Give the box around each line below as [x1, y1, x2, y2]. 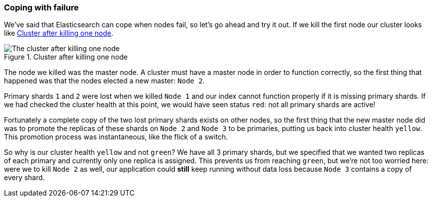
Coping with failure [4, 2, 79, 12]
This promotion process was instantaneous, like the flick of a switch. [4, 133, 228, 141]
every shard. [4, 173, 45, 182]
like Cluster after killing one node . [4, 29, 113, 38]
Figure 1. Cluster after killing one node [4, 53, 128, 62]
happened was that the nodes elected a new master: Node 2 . [4, 76, 205, 85]
